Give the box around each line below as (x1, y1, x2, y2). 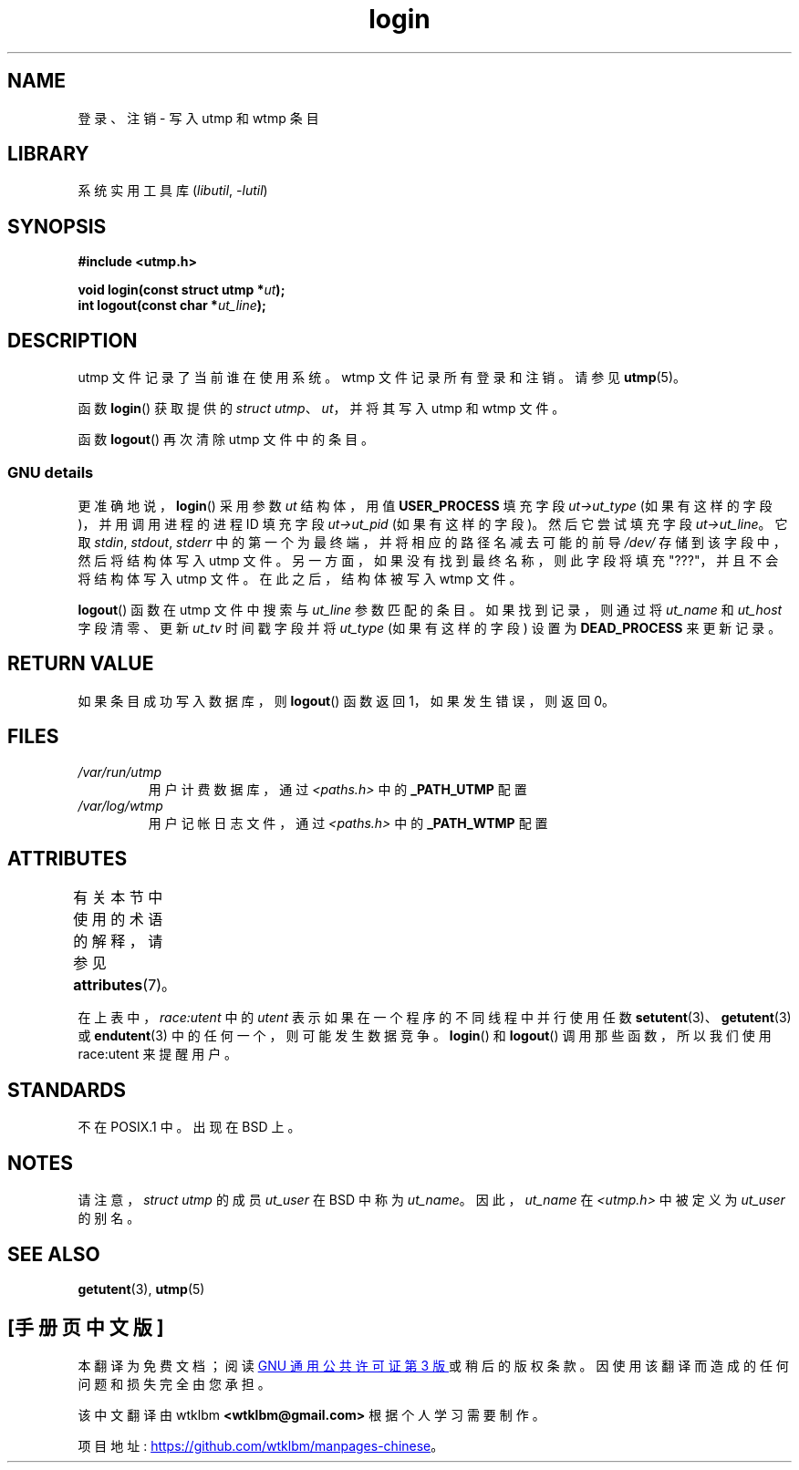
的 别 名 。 (78, 1210, 140, 1227)
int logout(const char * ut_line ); (78, 297, 266, 314)
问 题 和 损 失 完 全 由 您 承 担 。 (78, 1375, 271, 1392)
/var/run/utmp (78, 763, 162, 780)
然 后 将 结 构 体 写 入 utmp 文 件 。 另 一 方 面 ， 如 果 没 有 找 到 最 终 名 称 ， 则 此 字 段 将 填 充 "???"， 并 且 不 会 (78, 552, 779, 568)
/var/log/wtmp (78, 797, 163, 813)
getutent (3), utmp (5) (78, 1280, 205, 1297)
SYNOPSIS (7, 214, 107, 238)
